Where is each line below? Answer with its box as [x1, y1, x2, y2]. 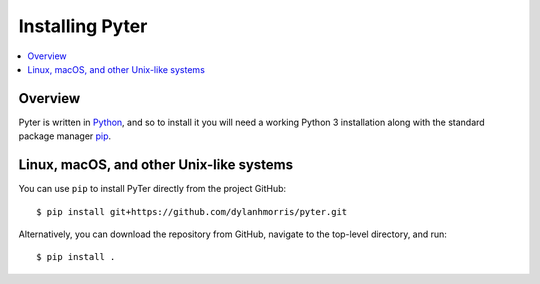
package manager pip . [18, 130, 112, 142]
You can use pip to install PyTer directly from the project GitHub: [18, 183, 287, 195]
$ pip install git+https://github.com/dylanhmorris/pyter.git [36, 206, 348, 217]
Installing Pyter [18, 15, 148, 37]
